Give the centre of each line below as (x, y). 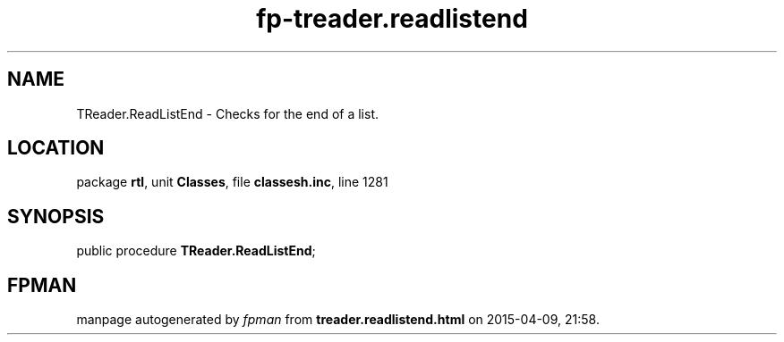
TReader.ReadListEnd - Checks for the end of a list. (227, 113)
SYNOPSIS (56, 216)
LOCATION (56, 148)
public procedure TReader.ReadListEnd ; (196, 251)
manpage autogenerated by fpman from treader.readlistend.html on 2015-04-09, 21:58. (338, 320)
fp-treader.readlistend (392, 19)
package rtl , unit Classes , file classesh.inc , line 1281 (232, 182)
